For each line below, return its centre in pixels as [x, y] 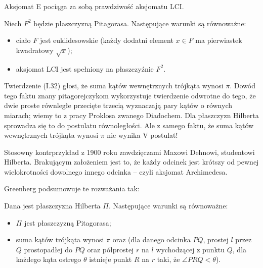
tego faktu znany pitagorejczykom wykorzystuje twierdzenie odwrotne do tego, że [130, 95]
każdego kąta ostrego [49, 259]
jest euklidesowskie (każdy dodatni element [106, 40]
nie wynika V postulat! [142, 135]
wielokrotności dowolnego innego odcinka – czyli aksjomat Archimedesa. [116, 171]
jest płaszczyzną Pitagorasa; [68, 222]
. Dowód [243, 86]
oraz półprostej [111, 249]
